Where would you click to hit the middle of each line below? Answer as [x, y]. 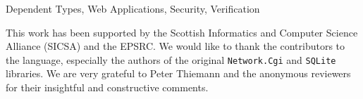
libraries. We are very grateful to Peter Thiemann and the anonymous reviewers [178, 73]
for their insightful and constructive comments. [107, 87]
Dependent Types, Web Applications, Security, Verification [133, 8]
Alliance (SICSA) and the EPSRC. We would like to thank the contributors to [176, 46]
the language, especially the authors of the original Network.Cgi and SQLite [171, 59]
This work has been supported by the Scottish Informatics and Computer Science [182, 32]
